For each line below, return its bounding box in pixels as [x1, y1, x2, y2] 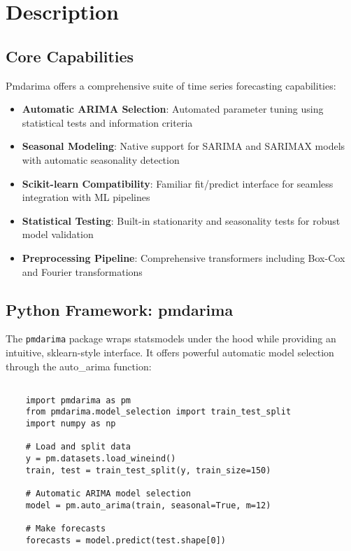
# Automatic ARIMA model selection [25, 489, 191, 499]
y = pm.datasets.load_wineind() [25, 454, 176, 464]
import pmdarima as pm [25, 395, 131, 405]
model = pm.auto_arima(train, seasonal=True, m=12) [25, 500, 271, 510]
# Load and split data [25, 442, 131, 452]
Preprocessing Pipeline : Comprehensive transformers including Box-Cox [22, 250, 345, 265]
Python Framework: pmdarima [6, 298, 234, 320]
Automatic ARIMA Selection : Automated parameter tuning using [22, 102, 324, 116]
